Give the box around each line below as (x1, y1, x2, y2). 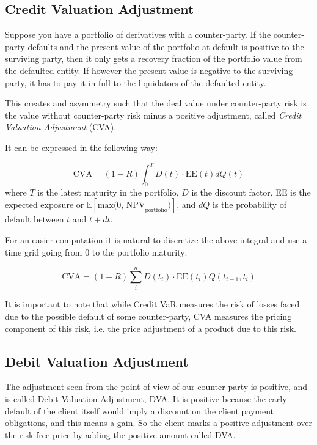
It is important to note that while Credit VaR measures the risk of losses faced (5, 298, 300, 311)
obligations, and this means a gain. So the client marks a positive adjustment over (5, 416, 312, 429)
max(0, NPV (97, 201, 145, 210)
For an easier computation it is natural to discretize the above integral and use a (5, 234, 307, 246)
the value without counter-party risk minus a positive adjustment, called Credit (5, 108, 302, 121)
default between (5, 213, 64, 226)
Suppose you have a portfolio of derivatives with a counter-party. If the (5, 28, 271, 41)
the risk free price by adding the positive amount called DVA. (5, 428, 236, 441)
